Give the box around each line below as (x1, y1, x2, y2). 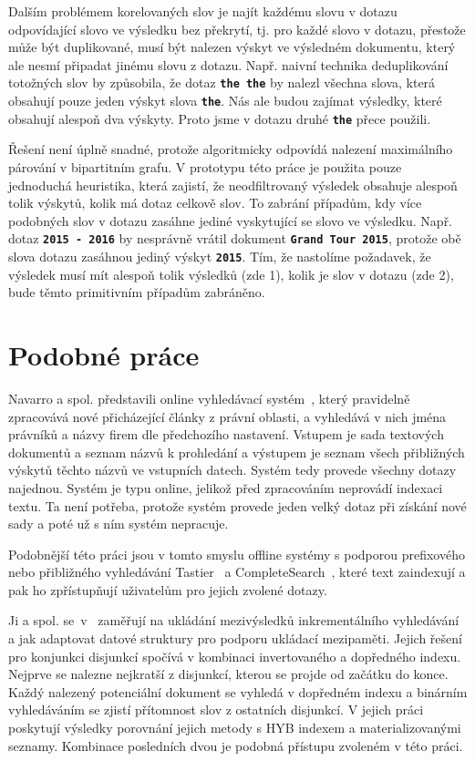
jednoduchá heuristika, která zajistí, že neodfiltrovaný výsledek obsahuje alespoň (8, 175, 458, 194)
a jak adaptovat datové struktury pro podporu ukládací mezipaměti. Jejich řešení (8, 629, 462, 648)
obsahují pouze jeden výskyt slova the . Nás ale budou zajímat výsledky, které (8, 91, 442, 110)
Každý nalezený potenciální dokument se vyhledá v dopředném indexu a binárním (8, 682, 468, 701)
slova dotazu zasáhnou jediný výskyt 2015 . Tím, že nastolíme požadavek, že (8, 246, 431, 265)
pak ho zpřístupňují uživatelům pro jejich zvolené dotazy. (8, 580, 327, 599)
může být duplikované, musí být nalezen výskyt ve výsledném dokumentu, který (8, 37, 456, 57)
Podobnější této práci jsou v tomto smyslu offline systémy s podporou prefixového (8, 544, 465, 563)
